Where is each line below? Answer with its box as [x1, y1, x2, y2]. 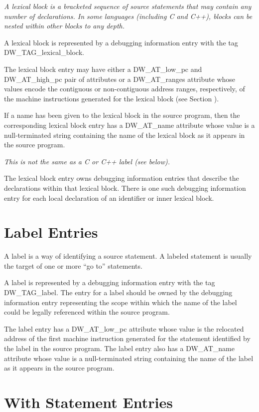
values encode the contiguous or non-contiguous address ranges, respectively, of [4, 83, 245, 94]
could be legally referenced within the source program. [4, 307, 170, 317]
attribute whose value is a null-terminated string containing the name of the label [4, 353, 254, 363]
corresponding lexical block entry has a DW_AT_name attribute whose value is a [4, 119, 255, 130]
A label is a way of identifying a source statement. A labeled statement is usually [4, 251, 252, 261]
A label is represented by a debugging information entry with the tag [4, 277, 215, 288]
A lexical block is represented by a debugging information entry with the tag [4, 37, 238, 47]
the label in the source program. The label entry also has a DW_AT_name [4, 343, 235, 353]
